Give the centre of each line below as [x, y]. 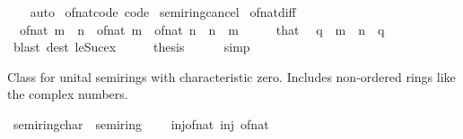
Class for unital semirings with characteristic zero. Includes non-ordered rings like [231, 76]
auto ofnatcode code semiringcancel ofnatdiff [163, 12]
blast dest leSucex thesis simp [131, 47]
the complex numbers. [68, 94]
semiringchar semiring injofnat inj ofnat [141, 123]
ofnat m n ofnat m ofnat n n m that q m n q [202, 29]
